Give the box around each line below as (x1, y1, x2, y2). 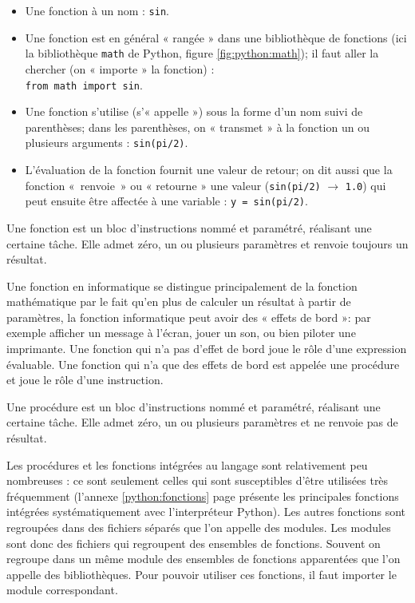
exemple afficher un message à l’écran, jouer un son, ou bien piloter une (6, 324, 356, 341)
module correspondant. (6, 581, 118, 598)
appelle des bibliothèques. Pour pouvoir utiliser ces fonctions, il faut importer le (6, 565, 397, 582)
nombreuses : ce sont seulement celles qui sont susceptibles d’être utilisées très (6, 472, 389, 489)
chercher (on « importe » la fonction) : (25, 60, 215, 77)
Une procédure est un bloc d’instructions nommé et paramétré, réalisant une (6, 398, 381, 415)
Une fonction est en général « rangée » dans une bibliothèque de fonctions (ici (25, 29, 407, 46)
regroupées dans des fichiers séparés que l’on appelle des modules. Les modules (6, 519, 391, 535)
